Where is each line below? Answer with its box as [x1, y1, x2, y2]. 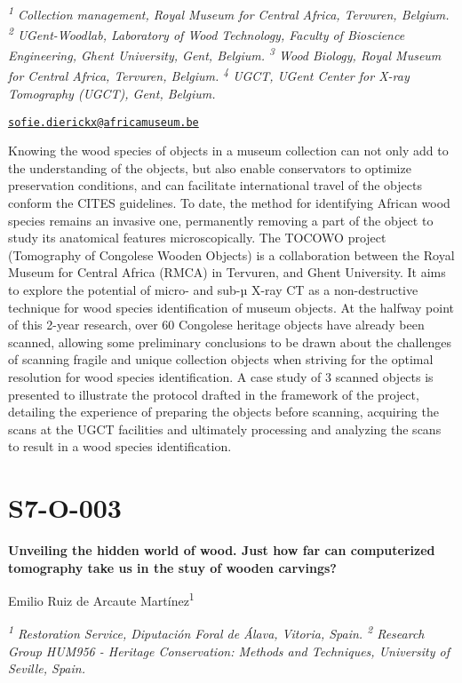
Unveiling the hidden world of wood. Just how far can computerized [8, 541, 435, 560]
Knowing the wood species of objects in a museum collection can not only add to [8, 141, 449, 160]
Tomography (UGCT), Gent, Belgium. [8, 84, 216, 102]
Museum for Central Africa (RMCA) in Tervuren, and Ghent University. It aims [8, 263, 446, 282]
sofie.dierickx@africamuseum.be [8, 115, 199, 129]
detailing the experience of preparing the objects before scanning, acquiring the [8, 402, 439, 421]
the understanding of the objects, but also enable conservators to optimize [8, 158, 411, 177]
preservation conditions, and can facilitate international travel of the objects [8, 176, 422, 195]
